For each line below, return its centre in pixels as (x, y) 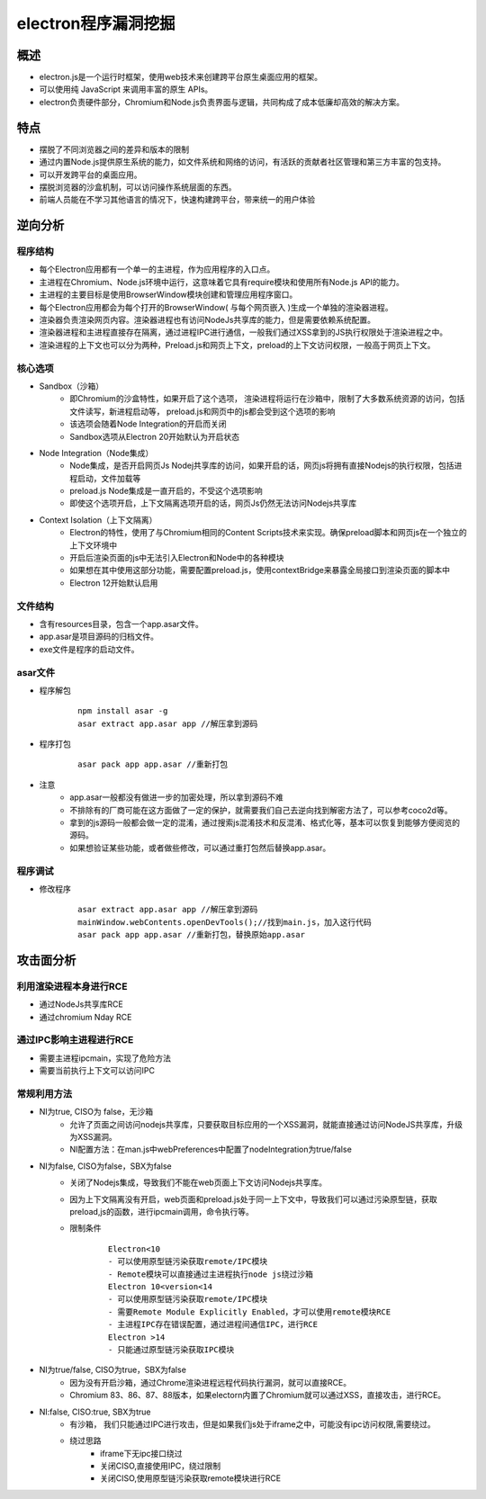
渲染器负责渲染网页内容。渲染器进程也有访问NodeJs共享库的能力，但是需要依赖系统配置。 (207, 320)
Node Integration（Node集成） (96, 453)
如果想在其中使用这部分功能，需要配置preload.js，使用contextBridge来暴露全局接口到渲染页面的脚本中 (260, 570)
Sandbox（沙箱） (71, 386)
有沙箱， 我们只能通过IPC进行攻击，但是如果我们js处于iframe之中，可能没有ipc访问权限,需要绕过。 (252, 1424)
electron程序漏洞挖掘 (96, 23)
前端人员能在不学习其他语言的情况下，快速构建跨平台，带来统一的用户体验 (177, 200)
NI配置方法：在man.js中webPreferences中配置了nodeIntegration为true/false (211, 1149)
